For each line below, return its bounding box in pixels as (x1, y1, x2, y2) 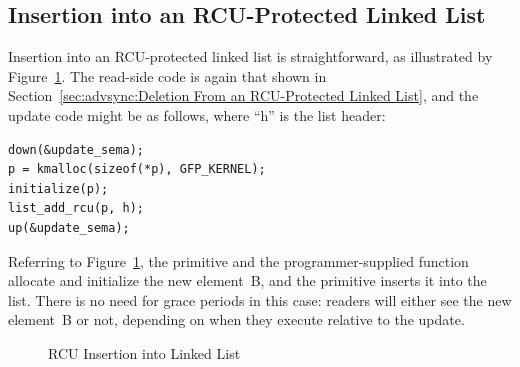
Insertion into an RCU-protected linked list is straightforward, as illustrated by (8, 46, 493, 67)
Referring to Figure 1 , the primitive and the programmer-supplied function (8, 250, 469, 271)
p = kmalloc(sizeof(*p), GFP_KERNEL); (8, 162, 266, 177)
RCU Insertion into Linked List (48, 342, 241, 363)
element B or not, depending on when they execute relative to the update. (8, 309, 465, 330)
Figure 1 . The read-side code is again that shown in (8, 65, 327, 86)
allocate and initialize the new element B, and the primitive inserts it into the (8, 270, 487, 291)
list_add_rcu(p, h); (8, 201, 145, 216)
